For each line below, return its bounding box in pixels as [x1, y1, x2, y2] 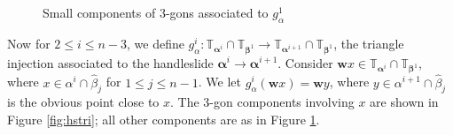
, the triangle [333, 34, 404, 52]
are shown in [370, 93, 439, 111]
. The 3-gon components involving [170, 93, 355, 111]
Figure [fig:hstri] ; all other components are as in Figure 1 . [7, 109, 320, 128]
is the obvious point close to [7, 93, 160, 111]
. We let [198, 72, 242, 91]
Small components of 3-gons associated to [43, 4, 269, 21]
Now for [7, 34, 51, 52]
